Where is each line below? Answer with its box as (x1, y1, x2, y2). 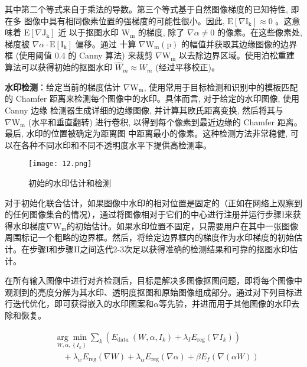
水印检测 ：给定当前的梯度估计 (5, 80, 120, 93)
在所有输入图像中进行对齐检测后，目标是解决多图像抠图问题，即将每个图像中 (5, 274, 302, 287)
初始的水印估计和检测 (28, 177, 111, 189)
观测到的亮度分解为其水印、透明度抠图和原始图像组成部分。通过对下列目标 (5, 285, 294, 298)
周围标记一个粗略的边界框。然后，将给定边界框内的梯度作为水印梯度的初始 (5, 231, 294, 243)
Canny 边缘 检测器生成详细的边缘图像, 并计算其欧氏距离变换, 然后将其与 (5, 103, 284, 116)
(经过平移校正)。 (155, 61, 220, 73)
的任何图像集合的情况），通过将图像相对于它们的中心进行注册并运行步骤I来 (5, 208, 293, 220)
